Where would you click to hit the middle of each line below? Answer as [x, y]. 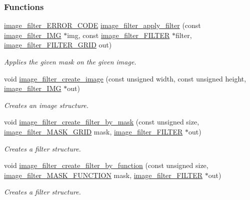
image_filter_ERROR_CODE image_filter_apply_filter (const [102, 25]
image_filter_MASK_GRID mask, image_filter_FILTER [93, 131]
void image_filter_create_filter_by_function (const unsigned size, [106, 165]
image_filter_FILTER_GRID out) [58, 45]
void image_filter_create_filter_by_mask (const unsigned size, [102, 122]
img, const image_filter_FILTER [118, 35]
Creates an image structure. [46, 105]
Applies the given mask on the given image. [70, 61]
